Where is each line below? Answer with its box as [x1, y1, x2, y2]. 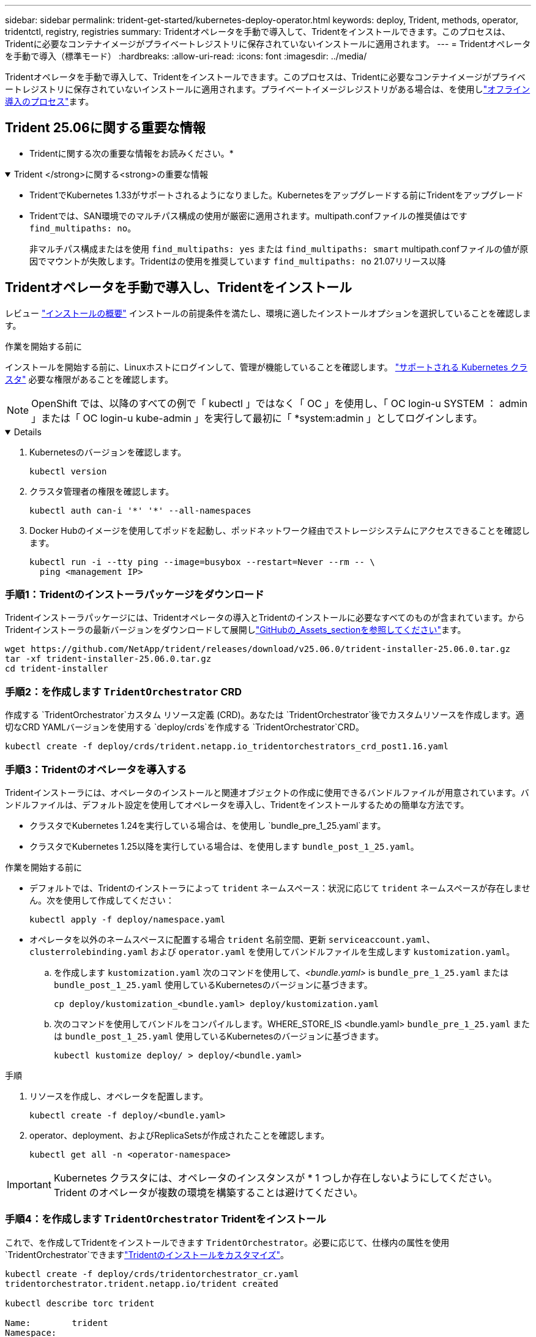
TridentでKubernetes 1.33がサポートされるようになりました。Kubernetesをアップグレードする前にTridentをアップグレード [29, 189, 524, 200]
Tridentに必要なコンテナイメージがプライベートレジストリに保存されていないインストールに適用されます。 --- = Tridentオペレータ [5, 39, 531, 49]
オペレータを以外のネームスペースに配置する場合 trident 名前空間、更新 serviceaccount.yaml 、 [29, 934, 435, 945]
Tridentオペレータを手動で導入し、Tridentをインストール [5, 280, 352, 296]
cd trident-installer [5, 664, 108, 674]
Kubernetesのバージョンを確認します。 [29, 446, 187, 457]
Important [7, 1178, 51, 1191]
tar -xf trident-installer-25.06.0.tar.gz [5, 654, 212, 664]
